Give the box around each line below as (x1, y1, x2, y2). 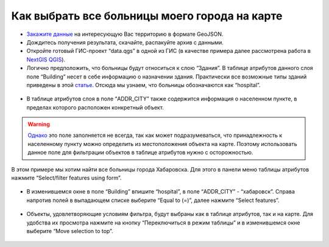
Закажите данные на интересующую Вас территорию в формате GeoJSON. (26, 30, 224, 38)
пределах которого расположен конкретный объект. (26, 103, 164, 111)
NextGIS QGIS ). (26, 55, 66, 63)
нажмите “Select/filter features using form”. (11, 174, 122, 182)
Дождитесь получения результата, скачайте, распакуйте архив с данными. (26, 38, 224, 46)
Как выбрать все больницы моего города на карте (11, 9, 283, 23)
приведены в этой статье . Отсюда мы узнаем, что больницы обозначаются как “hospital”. (26, 81, 261, 88)
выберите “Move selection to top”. (26, 227, 113, 234)
